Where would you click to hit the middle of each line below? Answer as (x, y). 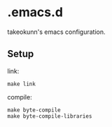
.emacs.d (35, 12)
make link (22, 84)
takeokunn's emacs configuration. (56, 32)
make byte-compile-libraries (50, 116)
